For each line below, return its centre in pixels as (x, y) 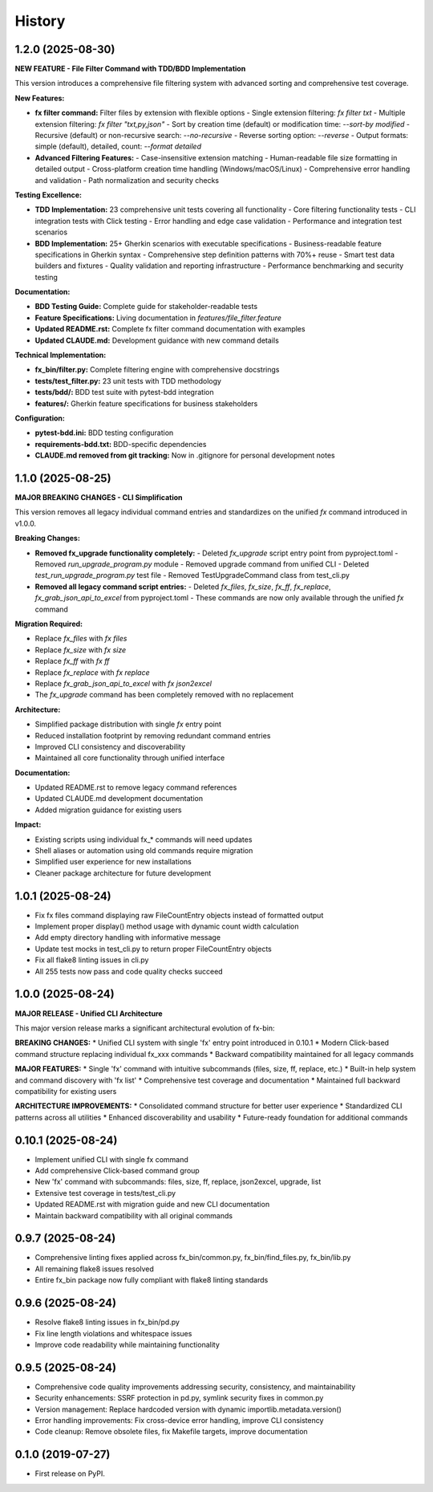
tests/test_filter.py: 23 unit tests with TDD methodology (128, 380)
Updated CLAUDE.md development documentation (119, 799)
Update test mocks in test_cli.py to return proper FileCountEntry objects (153, 949)
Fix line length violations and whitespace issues (113, 1333)
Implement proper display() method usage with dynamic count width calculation (167, 926)
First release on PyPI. (70, 1474)
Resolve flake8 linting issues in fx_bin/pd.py (107, 1322)
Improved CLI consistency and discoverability (110, 746)
